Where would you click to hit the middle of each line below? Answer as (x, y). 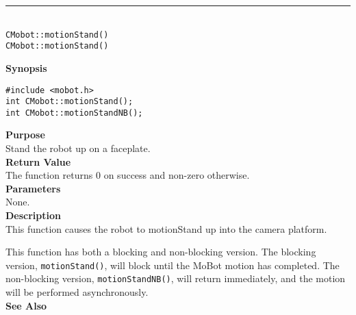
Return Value (38, 161)
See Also (26, 305)
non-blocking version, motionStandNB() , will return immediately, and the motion (176, 278)
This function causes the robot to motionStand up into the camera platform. (166, 228)
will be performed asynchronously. (77, 292)
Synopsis (26, 67)
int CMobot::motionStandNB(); (74, 113)
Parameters (33, 188)
